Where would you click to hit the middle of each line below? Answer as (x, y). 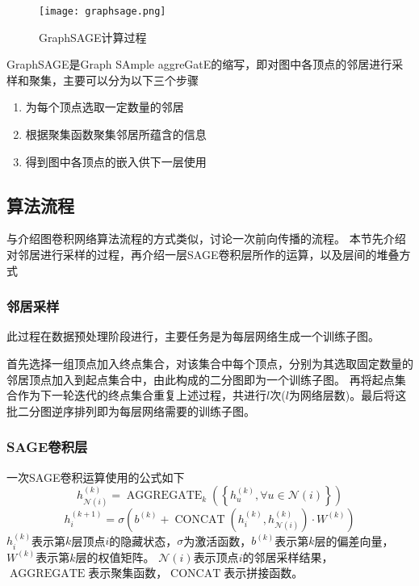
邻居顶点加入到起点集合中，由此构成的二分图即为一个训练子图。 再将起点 (201, 379)
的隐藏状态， (143, 540)
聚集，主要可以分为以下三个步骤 (113, 80)
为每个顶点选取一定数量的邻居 (105, 107)
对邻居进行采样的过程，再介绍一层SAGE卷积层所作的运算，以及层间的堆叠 (203, 255)
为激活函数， (218, 540)
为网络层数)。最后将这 (348, 395)
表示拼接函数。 (264, 573)
